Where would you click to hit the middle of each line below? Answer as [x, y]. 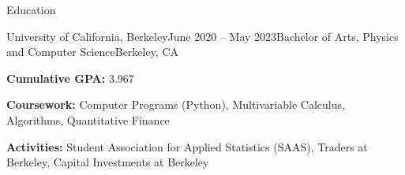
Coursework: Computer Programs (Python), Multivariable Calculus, [176, 104]
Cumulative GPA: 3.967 [70, 78]
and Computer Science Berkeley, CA [93, 52]
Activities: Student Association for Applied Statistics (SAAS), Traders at [187, 146]
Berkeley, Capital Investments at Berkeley [108, 162]
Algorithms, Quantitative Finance [88, 119]
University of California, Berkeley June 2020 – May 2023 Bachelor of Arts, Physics [202, 36]
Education [31, 9]
